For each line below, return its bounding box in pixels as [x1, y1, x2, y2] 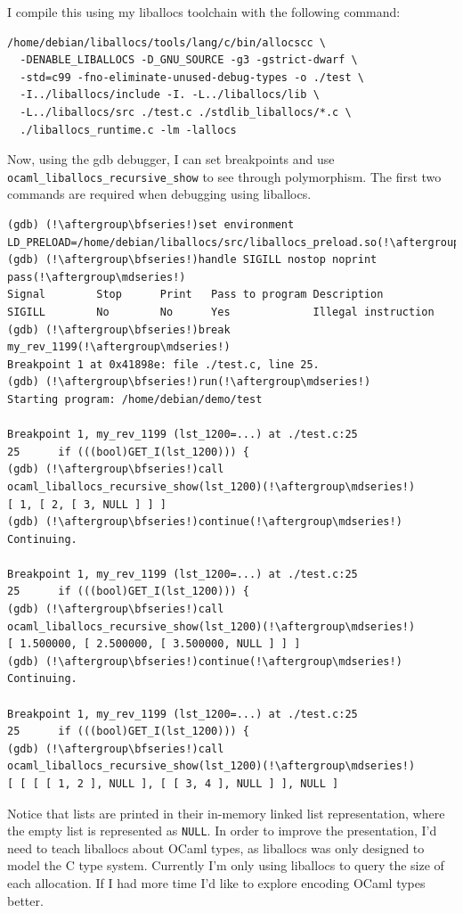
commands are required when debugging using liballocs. [7, 185, 312, 203]
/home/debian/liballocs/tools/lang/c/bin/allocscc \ [7, 36, 326, 49]
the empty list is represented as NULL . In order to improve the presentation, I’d [7, 821, 437, 840]
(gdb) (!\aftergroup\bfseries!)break [7, 323, 231, 336]
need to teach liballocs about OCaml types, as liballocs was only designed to [7, 838, 425, 857]
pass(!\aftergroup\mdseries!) [7, 270, 186, 284]
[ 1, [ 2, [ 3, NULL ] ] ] [7, 498, 167, 511]
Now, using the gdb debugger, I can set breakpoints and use [7, 150, 335, 169]
